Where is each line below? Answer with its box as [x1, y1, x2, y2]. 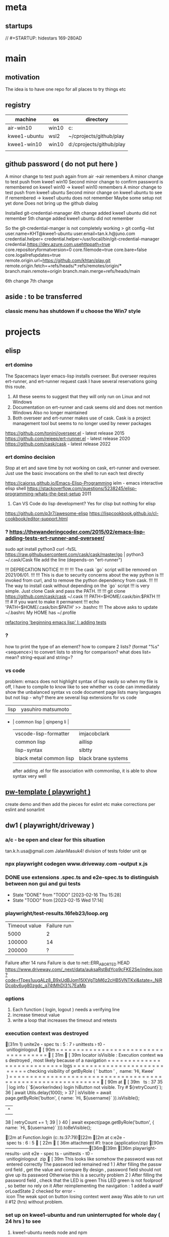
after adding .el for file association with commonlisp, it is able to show [12, 768, 157, 774]
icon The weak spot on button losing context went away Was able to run [6, 1194, 156, 1200]
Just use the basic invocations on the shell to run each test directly [5, 470, 144, 477]
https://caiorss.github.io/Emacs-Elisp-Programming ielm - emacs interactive [5, 480, 163, 486]
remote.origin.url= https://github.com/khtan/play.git [5, 257, 111, 263]
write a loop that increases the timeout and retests [12, 1017, 117, 1023]
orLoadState [5, 1188, 31, 1194]
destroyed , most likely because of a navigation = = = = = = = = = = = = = [9, 1058, 161, 1064]
